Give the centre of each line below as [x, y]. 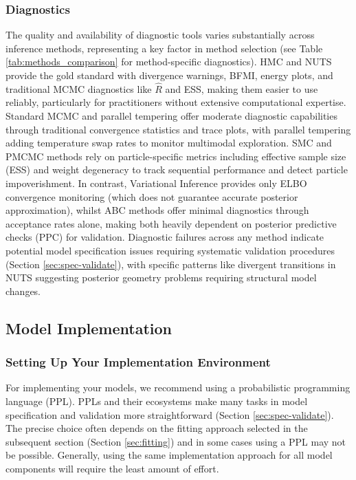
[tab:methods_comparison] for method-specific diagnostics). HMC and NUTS [169, 62]
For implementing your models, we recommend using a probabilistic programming [178, 388]
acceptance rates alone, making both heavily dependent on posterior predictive [171, 223]
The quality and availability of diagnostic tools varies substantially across [160, 35]
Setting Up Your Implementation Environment [138, 362]
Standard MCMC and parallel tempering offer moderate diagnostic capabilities [171, 116]
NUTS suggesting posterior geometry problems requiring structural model [161, 277]
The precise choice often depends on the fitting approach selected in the [157, 428]
